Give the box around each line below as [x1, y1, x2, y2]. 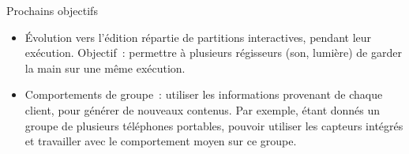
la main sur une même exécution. [24, 59, 186, 76]
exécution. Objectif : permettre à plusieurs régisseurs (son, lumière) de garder [24, 44, 402, 61]
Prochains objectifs [6, 2, 98, 18]
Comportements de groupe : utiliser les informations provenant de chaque [24, 86, 383, 103]
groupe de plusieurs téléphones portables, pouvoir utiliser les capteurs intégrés [24, 117, 403, 133]
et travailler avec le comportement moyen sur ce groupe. [24, 133, 297, 149]
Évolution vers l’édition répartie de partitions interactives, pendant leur [24, 28, 372, 45]
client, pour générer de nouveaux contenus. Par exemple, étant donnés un [24, 101, 381, 118]
